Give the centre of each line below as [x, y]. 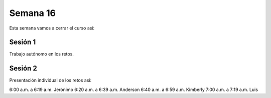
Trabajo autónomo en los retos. [41, 54]
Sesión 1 [23, 42]
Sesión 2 [23, 68]
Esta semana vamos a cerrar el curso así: [52, 28]
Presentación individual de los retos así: [50, 80]
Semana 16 [33, 13]
